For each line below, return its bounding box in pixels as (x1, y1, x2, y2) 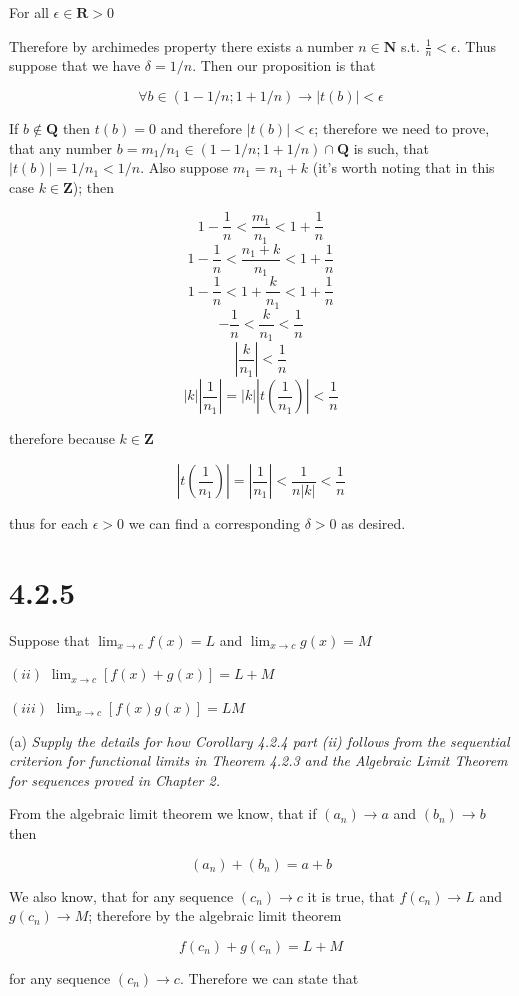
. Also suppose (140, 157, 229, 178)
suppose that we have (9, 55, 141, 76)
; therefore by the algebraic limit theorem (88, 905, 342, 926)
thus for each (9, 513, 89, 534)
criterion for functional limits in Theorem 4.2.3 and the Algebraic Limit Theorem (9, 750, 508, 771)
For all (9, 2, 49, 22)
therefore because (9, 428, 115, 449)
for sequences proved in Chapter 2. (9, 769, 220, 790)
